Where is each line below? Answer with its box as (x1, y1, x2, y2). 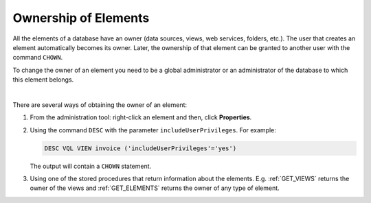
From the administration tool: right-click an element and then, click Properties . (30, 113, 252, 121)
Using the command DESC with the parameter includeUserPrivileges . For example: (30, 126, 276, 134)
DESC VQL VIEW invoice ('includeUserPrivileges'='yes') (44, 144, 237, 152)
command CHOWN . (12, 53, 63, 62)
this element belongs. (12, 75, 74, 84)
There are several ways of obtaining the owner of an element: (12, 100, 188, 109)
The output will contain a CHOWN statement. (30, 162, 152, 170)
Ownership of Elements (12, 10, 150, 25)
